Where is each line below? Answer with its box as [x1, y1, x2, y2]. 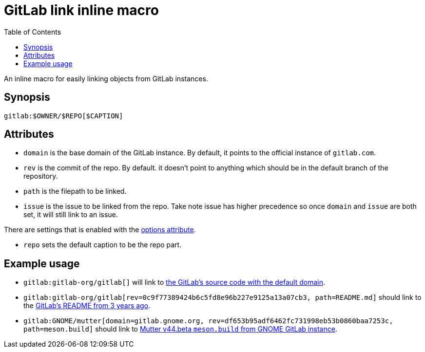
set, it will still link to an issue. [23, 210, 118, 219]
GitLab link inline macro [4, 2, 159, 19]
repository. [23, 172, 58, 181]
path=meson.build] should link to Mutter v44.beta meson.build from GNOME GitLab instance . [23, 325, 337, 333]
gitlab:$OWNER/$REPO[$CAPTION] [4, 111, 123, 120]
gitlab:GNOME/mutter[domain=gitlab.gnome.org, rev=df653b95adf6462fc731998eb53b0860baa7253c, [23, 317, 393, 325]
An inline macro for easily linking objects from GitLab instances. [4, 74, 208, 83]
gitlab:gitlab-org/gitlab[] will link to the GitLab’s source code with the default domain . [23, 278, 326, 287]
